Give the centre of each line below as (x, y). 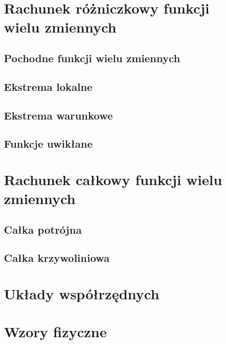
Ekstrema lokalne (48, 86)
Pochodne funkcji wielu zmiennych (92, 58)
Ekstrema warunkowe (59, 115)
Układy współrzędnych (82, 293)
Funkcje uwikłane (48, 144)
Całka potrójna (43, 229)
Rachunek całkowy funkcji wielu (113, 179)
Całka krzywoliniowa (57, 258)
